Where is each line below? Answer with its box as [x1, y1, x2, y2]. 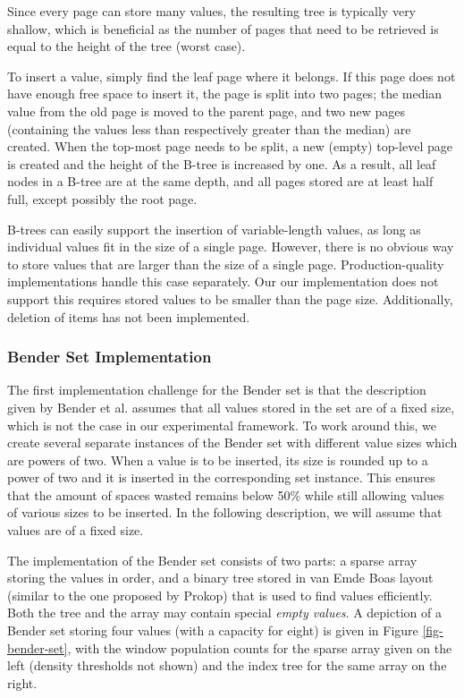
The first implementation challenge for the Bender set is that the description [7, 380, 426, 399]
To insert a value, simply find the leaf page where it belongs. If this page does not [7, 66, 456, 85]
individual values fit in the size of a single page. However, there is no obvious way [7, 237, 454, 256]
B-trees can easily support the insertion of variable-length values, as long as [7, 219, 421, 238]
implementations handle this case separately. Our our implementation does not [7, 272, 439, 291]
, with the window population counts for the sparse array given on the [67, 638, 452, 657]
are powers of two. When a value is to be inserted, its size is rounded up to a [7, 450, 428, 469]
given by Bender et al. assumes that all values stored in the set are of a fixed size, [7, 397, 455, 416]
